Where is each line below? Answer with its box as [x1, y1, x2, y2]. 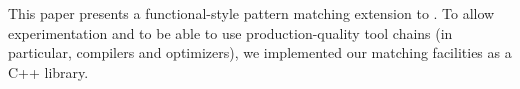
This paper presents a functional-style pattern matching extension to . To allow [8, 3, 495, 23]
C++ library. [8, 61, 89, 82]
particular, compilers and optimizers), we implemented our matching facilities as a [8, 42, 512, 63]
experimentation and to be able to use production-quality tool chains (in [8, 22, 453, 43]
